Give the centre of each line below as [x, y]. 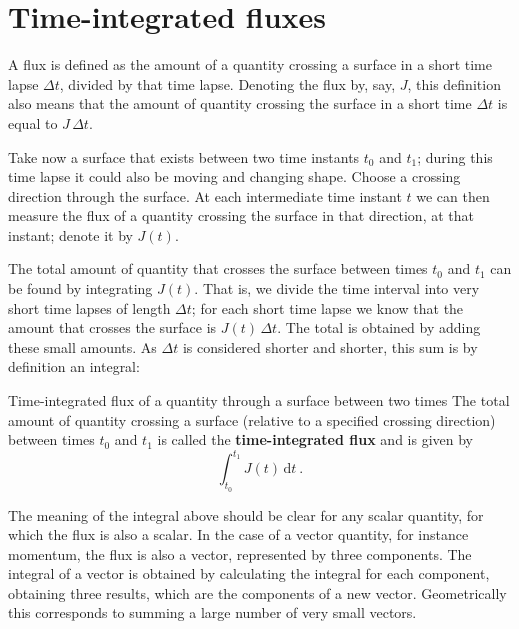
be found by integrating [80, 288]
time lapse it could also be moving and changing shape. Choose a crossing [234, 176]
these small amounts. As [82, 346]
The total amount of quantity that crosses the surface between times [218, 268]
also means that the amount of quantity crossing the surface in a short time [240, 103]
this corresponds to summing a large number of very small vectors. [212, 612]
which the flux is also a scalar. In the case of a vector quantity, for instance [238, 534]
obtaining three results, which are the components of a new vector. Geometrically [257, 592]
